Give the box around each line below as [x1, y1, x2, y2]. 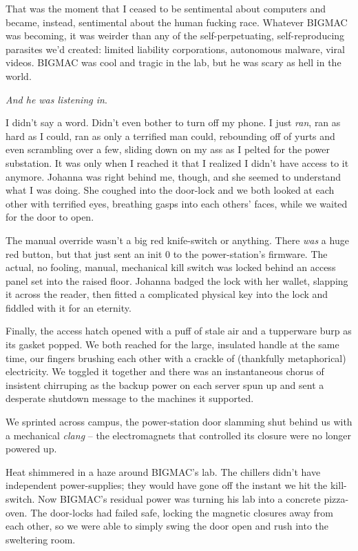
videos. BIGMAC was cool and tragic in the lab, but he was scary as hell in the [6, 55, 341, 70]
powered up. [6, 441, 57, 456]
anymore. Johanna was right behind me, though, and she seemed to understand [6, 169, 341, 183]
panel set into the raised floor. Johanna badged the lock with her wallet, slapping [6, 273, 348, 288]
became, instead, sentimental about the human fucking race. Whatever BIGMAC [6, 14, 348, 29]
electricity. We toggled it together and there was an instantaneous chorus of [6, 364, 324, 379]
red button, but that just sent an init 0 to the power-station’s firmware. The [6, 246, 328, 261]
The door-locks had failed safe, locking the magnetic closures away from [30, 505, 333, 519]
